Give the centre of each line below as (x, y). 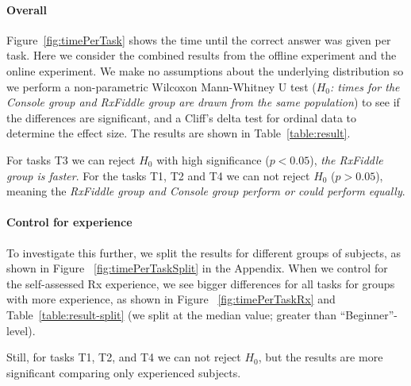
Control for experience (69, 222)
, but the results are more (321, 357)
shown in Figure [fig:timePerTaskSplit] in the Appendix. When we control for (197, 268)
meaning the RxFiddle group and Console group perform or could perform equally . (206, 191)
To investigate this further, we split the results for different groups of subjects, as (204, 252)
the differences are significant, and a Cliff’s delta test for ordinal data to (182, 117)
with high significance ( (213, 159)
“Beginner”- (369, 314)
